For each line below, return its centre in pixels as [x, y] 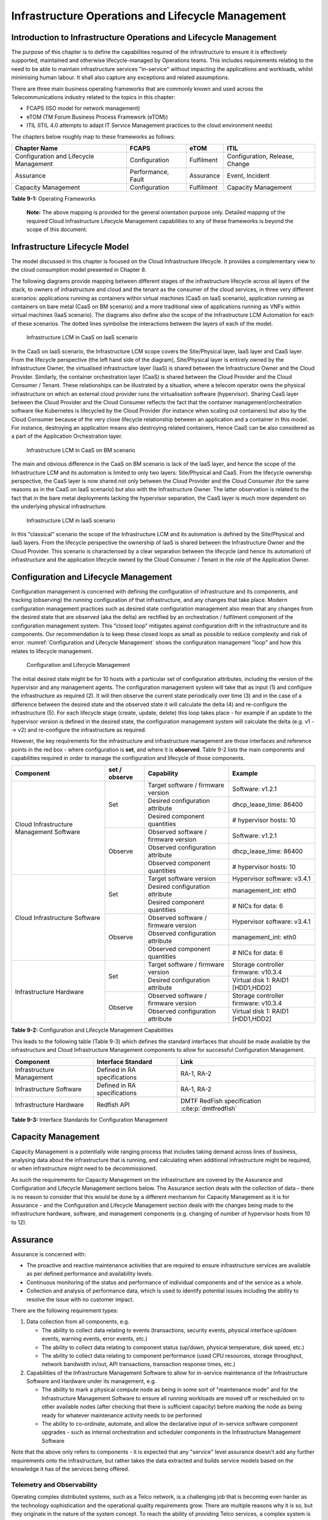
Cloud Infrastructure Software [57, 917]
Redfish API [113, 1105]
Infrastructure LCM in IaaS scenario [71, 520]
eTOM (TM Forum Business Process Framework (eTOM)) [97, 117]
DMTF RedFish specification [220, 1100]
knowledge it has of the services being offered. [70, 1469]
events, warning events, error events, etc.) [95, 1339]
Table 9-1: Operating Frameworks [53, 198]
